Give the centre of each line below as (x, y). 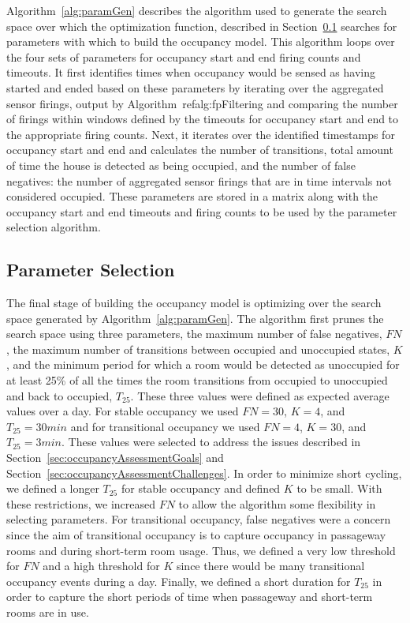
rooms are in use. (48, 612)
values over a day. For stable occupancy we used (123, 411)
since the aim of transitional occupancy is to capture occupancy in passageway (196, 535)
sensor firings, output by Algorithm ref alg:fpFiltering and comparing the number (202, 103)
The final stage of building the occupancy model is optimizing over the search (194, 303)
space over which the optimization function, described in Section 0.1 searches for (202, 26)
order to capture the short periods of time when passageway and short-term (190, 597)
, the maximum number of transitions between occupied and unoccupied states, (198, 349)
